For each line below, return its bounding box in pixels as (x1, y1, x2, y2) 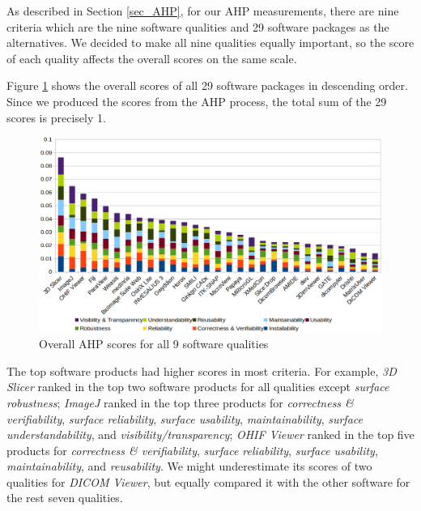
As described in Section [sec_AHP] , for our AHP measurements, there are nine (6, 2, 399, 19)
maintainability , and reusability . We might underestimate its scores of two (6, 458, 372, 475)
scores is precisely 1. (6, 109, 106, 126)
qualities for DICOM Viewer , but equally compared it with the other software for (6, 473, 410, 490)
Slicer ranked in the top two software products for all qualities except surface (6, 378, 389, 395)
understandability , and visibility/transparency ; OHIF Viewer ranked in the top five (6, 426, 415, 443)
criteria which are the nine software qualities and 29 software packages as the (6, 18, 389, 35)
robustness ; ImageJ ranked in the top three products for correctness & (6, 394, 354, 411)
